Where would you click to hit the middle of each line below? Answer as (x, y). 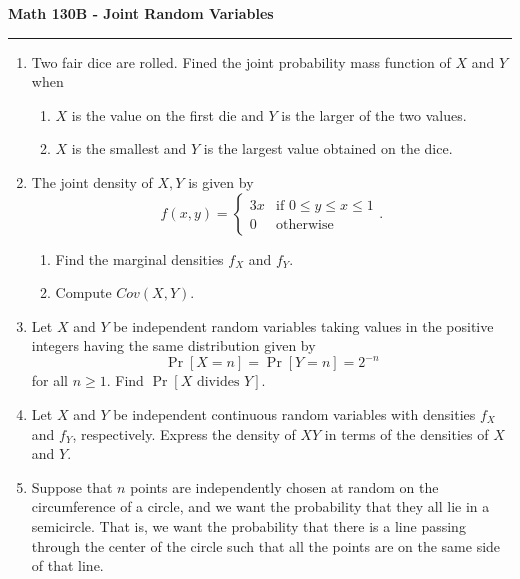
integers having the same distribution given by (173, 345)
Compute (83, 292)
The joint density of (92, 181)
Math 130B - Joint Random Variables (141, 13)
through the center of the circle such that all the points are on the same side (266, 545)
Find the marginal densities (139, 258)
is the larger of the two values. (374, 114)
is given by (221, 181)
